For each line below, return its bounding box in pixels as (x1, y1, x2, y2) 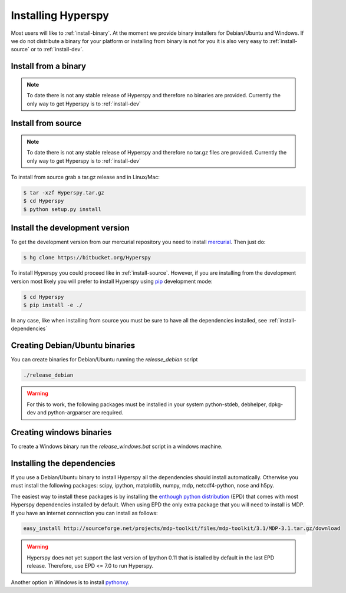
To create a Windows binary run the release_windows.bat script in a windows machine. (11, 443, 223, 450)
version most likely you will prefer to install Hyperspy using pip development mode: (11, 278, 213, 285)
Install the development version (11, 223, 130, 233)
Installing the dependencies (11, 458, 116, 468)
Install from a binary (11, 61, 87, 71)
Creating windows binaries (11, 427, 112, 437)
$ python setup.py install (23, 206, 101, 212)
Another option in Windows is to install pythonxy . (11, 578, 130, 586)
